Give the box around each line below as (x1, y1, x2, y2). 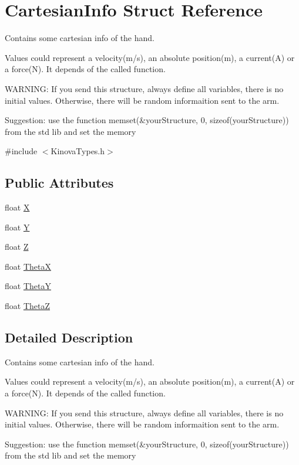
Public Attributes (5, 174, 114, 192)
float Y (5, 220, 30, 233)
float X (5, 201, 30, 213)
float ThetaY (5, 280, 51, 292)
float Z (5, 240, 29, 253)
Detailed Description (5, 328, 133, 347)
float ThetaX (5, 260, 51, 272)
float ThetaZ (5, 300, 51, 312)
